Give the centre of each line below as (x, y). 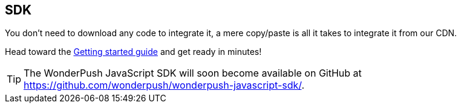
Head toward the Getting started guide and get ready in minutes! (133, 52)
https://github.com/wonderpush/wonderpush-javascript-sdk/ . (164, 85)
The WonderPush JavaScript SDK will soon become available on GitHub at (193, 73)
